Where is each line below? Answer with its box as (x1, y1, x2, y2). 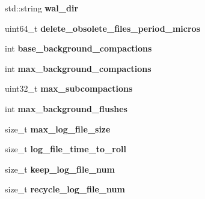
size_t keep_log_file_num (5, 162, 115, 175)
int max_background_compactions (5, 62, 151, 74)
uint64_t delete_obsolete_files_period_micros (5, 22, 201, 34)
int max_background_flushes (5, 102, 127, 114)
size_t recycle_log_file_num (5, 183, 125, 195)
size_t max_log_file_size (5, 122, 111, 135)
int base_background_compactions (5, 42, 152, 55)
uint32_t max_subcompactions (5, 82, 133, 95)
